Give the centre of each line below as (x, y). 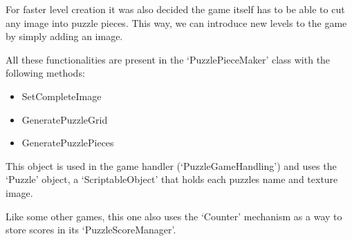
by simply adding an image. (64, 36)
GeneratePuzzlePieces (68, 143)
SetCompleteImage (62, 96)
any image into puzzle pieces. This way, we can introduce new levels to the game (176, 22)
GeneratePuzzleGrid (65, 119)
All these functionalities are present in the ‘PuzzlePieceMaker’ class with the (168, 59)
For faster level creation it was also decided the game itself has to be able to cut (175, 9)
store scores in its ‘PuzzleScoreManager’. (91, 230)
